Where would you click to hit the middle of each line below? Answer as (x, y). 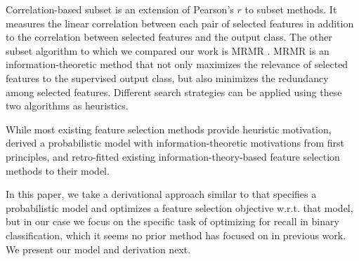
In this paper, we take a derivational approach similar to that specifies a (161, 194)
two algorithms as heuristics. (67, 106)
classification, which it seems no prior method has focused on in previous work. (176, 235)
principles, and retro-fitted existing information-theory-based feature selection (173, 156)
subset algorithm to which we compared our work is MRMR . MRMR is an (168, 50)
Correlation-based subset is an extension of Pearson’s (120, 9)
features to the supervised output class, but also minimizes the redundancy (167, 78)
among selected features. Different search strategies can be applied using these (174, 92)
